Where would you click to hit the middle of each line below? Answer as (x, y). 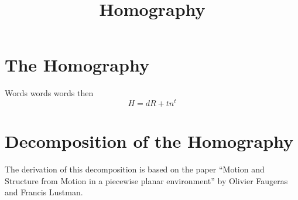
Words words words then (49, 93)
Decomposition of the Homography (149, 141)
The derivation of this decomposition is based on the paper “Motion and (135, 169)
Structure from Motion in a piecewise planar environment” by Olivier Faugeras (146, 180)
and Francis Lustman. (44, 192)
